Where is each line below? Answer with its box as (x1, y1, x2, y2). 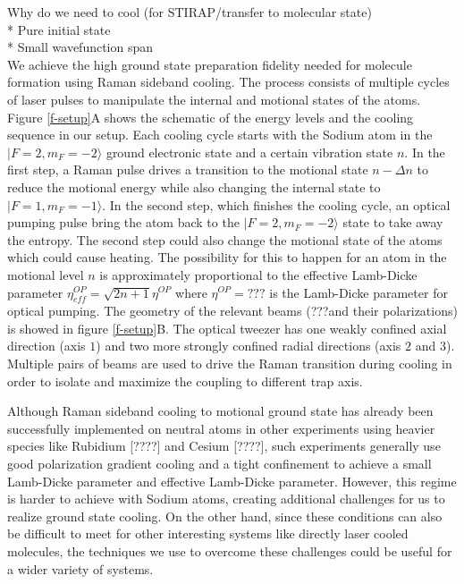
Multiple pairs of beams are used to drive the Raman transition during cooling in (7, 354, 452, 373)
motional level (7, 265, 84, 284)
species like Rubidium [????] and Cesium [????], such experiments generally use (7, 436, 441, 455)
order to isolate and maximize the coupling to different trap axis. (7, 371, 363, 390)
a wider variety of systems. (7, 559, 154, 578)
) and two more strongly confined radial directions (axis (96, 336, 401, 355)
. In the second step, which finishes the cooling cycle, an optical (102, 195, 451, 214)
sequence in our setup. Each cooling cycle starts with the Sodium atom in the (7, 125, 433, 144)
